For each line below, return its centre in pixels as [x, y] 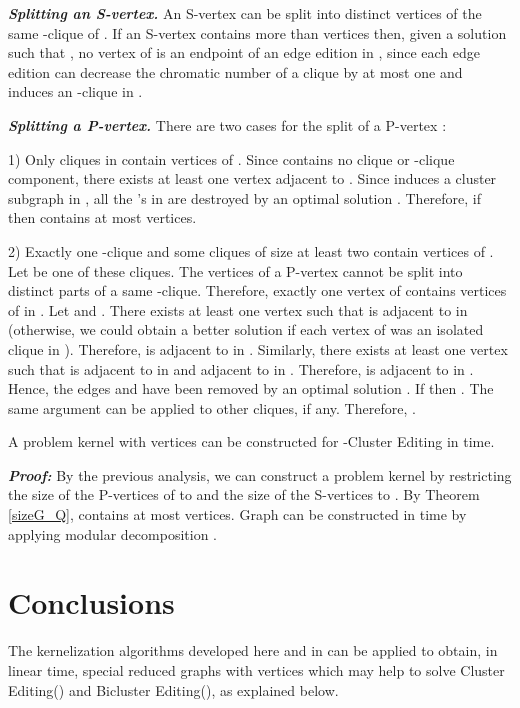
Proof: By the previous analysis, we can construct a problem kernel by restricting [260, 474]
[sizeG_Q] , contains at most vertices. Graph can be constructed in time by [237, 514]
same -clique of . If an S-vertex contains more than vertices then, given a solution [257, 32]
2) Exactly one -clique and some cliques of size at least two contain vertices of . [251, 250]
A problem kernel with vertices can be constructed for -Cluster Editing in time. [251, 441]
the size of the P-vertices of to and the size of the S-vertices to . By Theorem [244, 494]
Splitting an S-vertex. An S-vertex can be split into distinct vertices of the [245, 13]
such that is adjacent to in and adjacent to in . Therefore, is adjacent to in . [241, 368]
